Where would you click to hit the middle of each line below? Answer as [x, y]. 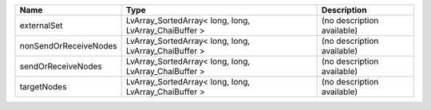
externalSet [41, 26]
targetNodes [43, 86]
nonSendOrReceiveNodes [68, 46]
